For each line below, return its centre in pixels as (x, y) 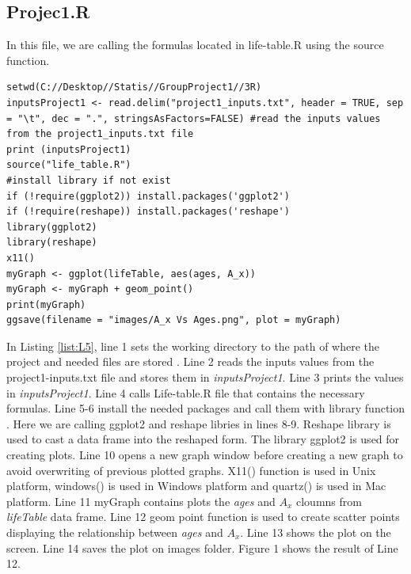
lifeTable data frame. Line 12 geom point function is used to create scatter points (203, 517)
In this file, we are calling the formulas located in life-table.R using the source (195, 45)
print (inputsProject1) (69, 149)
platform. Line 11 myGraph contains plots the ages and (141, 501)
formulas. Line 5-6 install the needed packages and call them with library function (206, 408)
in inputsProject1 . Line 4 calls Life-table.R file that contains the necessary (186, 392)
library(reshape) (52, 243)
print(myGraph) (46, 304)
